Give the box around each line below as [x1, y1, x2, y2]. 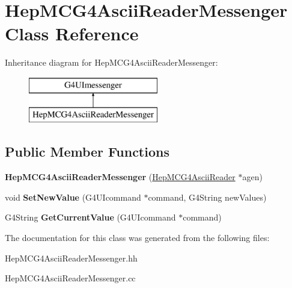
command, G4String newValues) [148, 190, 267, 203]
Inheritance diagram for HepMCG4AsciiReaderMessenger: [5, 56, 218, 69]
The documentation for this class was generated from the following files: [5, 231, 270, 244]
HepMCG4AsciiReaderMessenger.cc [5, 272, 136, 284]
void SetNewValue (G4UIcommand [5, 190, 141, 203]
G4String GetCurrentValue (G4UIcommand [5, 211, 176, 224]
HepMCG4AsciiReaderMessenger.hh [5, 251, 138, 264]
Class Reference [5, 21, 139, 46]
